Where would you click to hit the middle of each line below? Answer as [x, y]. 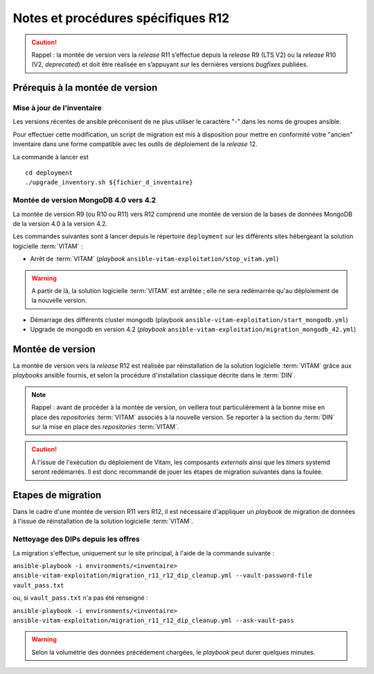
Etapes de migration [57, 495]
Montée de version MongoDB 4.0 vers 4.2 [84, 200]
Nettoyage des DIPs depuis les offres [76, 539]
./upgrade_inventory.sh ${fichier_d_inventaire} [109, 183]
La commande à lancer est [51, 157]
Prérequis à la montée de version [85, 88]
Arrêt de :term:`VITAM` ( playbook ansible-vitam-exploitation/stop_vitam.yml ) [154, 259]
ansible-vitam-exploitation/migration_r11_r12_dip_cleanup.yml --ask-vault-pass [153, 620]
